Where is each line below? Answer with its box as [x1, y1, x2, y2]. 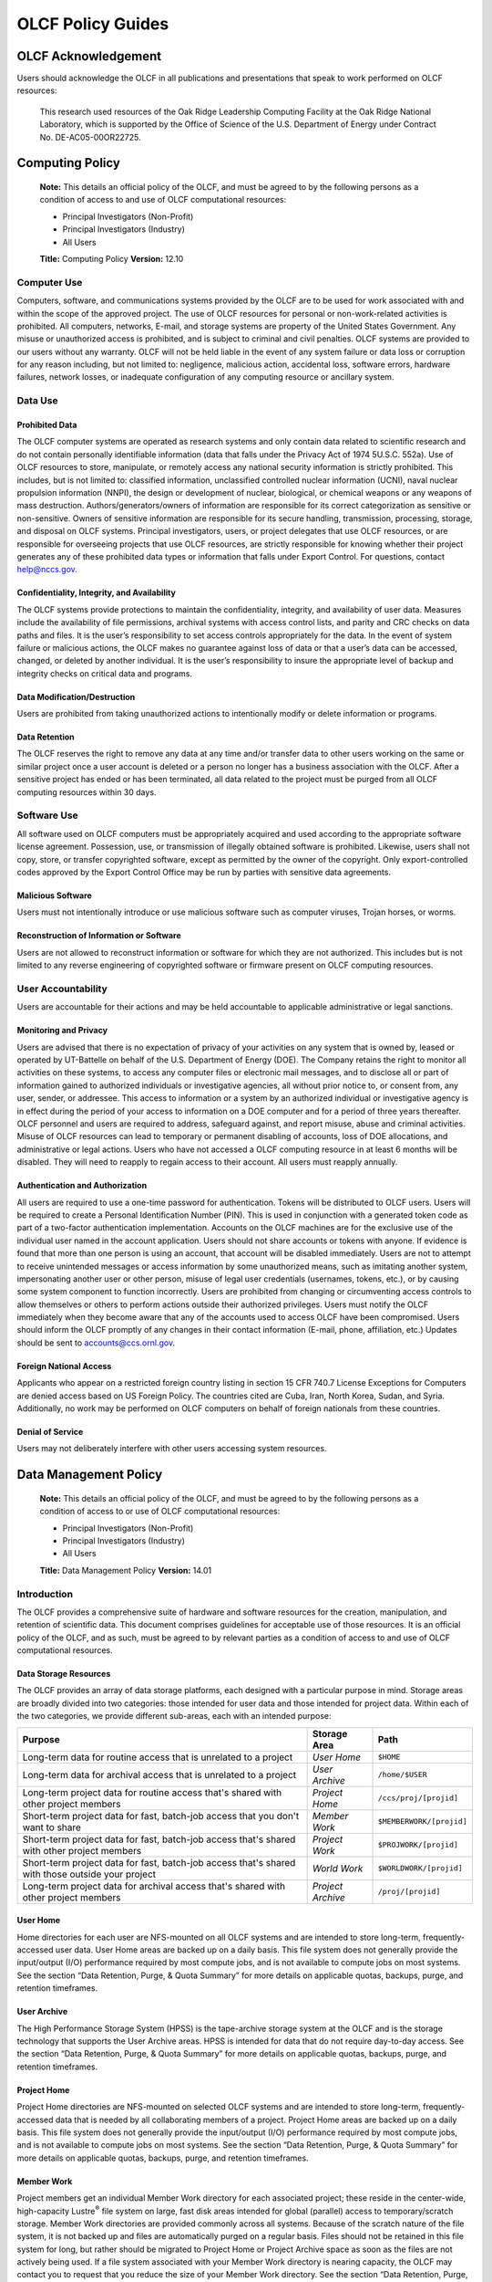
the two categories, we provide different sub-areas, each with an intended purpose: [16, 1711, 332, 1722]
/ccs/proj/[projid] [377, 1794, 459, 1803]
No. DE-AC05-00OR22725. [39, 131, 141, 142]
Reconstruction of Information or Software [16, 930, 181, 941]
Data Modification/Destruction [16, 691, 136, 702]
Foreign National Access [16, 1360, 112, 1371]
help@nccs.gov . [16, 564, 77, 575]
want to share [22, 1821, 82, 1834]
